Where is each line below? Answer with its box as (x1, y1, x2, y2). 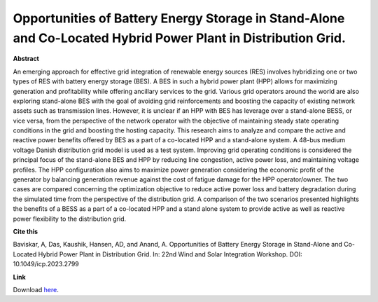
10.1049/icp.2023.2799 (13, 260, 80, 268)
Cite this (13, 227, 38, 235)
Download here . (13, 285, 59, 294)
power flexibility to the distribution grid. (13, 214, 127, 223)
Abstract (13, 55, 40, 63)
